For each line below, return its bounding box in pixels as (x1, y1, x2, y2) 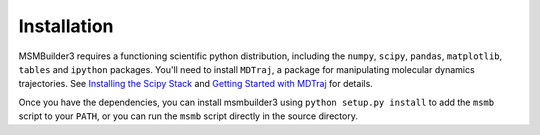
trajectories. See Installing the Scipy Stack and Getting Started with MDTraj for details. (18, 78, 374, 90)
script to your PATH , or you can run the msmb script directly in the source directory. (18, 110, 359, 122)
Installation (18, 15, 114, 37)
